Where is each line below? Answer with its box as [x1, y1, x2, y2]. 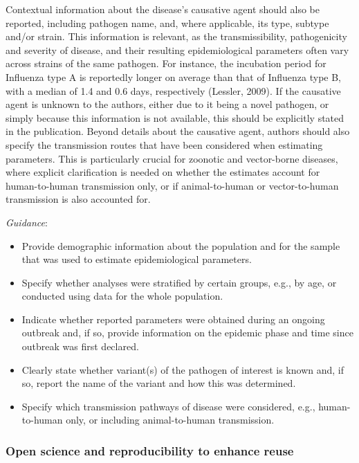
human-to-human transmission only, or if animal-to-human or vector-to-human [6, 178, 339, 192]
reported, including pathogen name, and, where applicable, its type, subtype [6, 15, 329, 30]
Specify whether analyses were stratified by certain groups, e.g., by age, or [21, 275, 337, 289]
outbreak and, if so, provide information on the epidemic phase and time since [21, 325, 353, 340]
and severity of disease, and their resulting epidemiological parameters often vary [6, 42, 349, 57]
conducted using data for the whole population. [21, 289, 223, 303]
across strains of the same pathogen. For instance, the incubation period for [6, 56, 326, 71]
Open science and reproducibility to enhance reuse [6, 442, 294, 459]
